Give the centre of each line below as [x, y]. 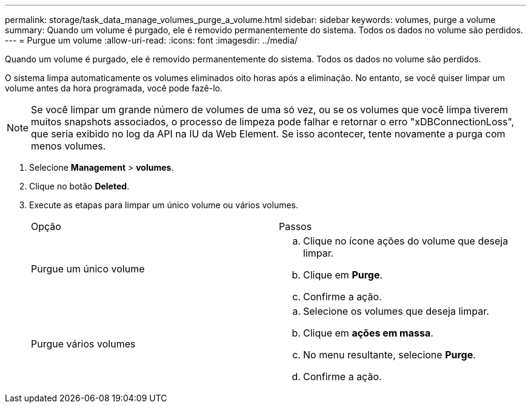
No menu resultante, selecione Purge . [389, 355]
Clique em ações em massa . [368, 333]
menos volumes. [68, 146]
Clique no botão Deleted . [79, 186]
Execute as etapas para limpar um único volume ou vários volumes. [164, 205]
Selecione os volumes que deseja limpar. [396, 311]
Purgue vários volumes [83, 344]
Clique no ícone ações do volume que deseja [406, 241]
